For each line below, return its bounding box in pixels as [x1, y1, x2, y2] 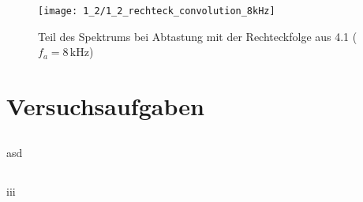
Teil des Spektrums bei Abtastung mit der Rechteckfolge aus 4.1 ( [38, 28, 357, 44]
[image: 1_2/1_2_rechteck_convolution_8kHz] [38, 6, 275, 17]
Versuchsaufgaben [6, 90, 204, 122]
